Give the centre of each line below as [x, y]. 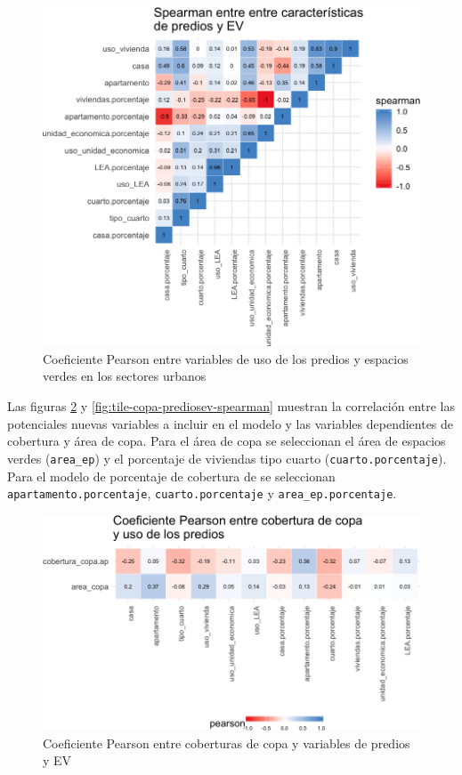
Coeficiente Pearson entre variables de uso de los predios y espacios [226, 358]
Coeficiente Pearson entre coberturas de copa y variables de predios [227, 743]
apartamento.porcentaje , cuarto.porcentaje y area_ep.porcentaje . [202, 493]
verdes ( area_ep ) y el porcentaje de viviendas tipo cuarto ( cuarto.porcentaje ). [227, 458]
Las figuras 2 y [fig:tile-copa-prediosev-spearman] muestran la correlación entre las [231, 406]
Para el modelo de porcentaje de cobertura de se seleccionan [171, 476]
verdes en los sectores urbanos [125, 376]
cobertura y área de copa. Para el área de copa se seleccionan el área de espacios [227, 441]
